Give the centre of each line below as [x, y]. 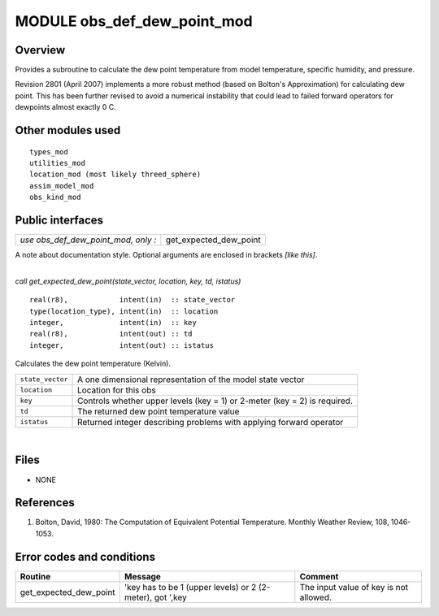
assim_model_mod [62, 186]
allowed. [316, 597]
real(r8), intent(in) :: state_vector [133, 300]
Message [143, 576]
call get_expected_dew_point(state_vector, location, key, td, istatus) [128, 281]
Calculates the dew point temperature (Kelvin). [93, 364]
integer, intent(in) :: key [113, 323]
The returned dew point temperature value [159, 411]
